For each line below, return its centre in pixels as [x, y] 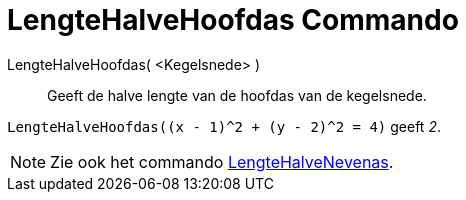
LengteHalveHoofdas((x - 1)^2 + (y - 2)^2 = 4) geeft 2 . [224, 126]
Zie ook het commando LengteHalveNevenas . [222, 161]
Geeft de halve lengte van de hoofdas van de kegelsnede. [237, 95]
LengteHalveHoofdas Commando [233, 20]
